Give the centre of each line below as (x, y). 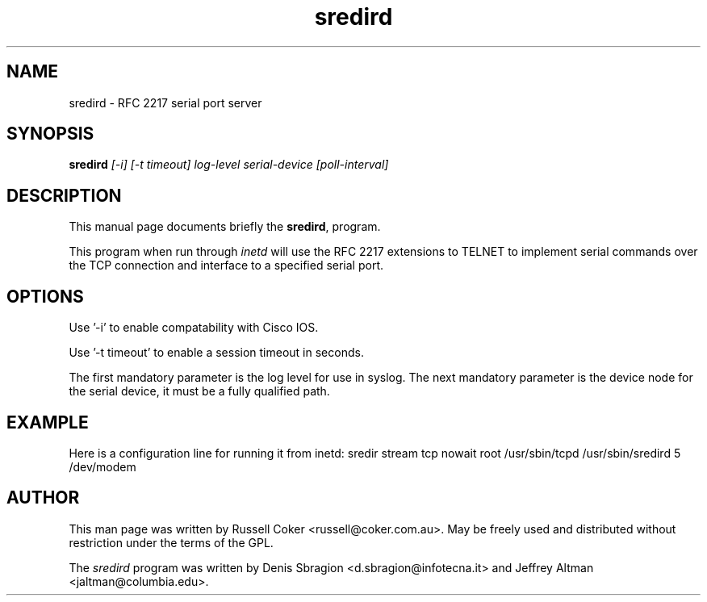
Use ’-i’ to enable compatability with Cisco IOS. (194, 328)
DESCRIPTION (64, 195)
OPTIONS (45, 296)
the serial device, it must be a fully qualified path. (199, 391)
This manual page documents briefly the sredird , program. (225, 227)
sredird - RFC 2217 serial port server (165, 102)
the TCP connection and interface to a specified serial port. (226, 265)
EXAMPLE (48, 422)
